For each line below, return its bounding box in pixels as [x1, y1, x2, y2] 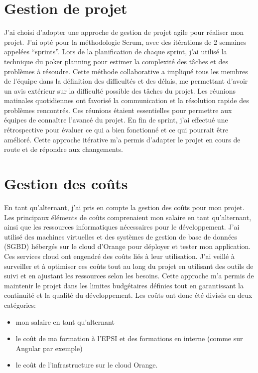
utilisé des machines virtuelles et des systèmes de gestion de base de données [4, 231, 237, 242]
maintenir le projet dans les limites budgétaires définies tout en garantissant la [4, 280, 244, 290]
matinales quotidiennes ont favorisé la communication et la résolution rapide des [4, 95, 249, 106]
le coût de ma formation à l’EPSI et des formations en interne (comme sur [15, 333, 243, 344]
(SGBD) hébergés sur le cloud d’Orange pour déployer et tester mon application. [4, 241, 251, 251]
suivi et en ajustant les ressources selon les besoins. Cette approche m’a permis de [4, 270, 254, 281]
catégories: [4, 299, 36, 310]
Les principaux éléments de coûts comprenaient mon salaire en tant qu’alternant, [4, 212, 252, 222]
